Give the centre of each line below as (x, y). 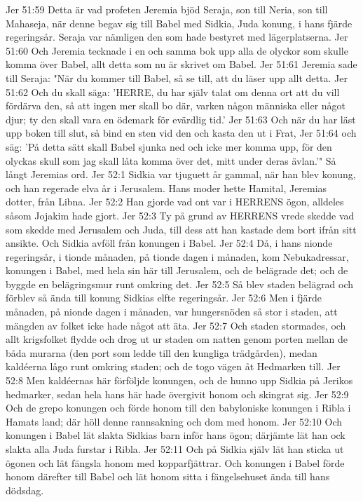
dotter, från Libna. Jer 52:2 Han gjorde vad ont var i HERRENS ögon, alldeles (175, 202)
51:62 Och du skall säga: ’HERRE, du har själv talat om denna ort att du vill (173, 91)
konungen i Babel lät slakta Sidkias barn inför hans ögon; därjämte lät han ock (176, 435)
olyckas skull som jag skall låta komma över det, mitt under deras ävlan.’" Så (171, 160)
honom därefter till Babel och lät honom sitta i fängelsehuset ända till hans (168, 476)
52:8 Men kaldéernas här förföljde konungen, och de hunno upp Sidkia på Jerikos (179, 380)
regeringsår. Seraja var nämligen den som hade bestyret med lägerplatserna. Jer (177, 37)
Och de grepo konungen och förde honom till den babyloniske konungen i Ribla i (178, 408)
